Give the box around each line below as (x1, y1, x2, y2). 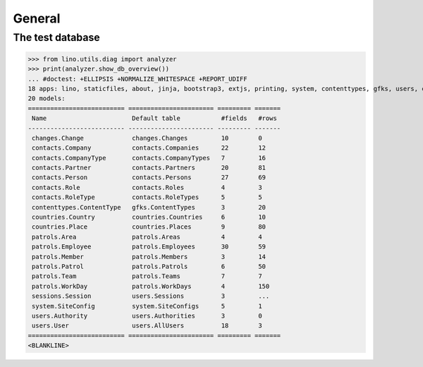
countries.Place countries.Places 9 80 (32, 223, 266, 231)
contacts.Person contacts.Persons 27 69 (32, 174, 266, 181)
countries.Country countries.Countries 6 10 (32, 213, 266, 222)
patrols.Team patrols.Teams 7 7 (32, 272, 262, 280)
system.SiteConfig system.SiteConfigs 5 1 (32, 302, 262, 310)
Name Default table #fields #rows (32, 114, 278, 123)
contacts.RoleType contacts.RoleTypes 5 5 (32, 193, 262, 201)
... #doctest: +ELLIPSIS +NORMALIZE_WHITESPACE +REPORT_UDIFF (27, 75, 247, 83)
